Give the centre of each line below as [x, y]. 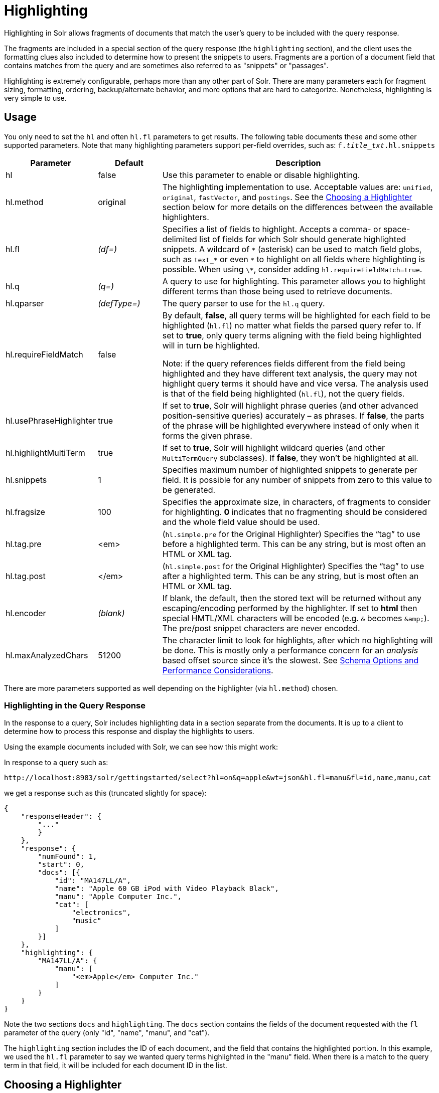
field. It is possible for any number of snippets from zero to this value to [297, 480]
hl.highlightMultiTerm [45, 452]
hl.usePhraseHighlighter [51, 420]
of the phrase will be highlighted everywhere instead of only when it [290, 425]
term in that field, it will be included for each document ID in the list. [116, 1065]
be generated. [189, 490]
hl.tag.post [26, 576]
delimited [180, 239]
